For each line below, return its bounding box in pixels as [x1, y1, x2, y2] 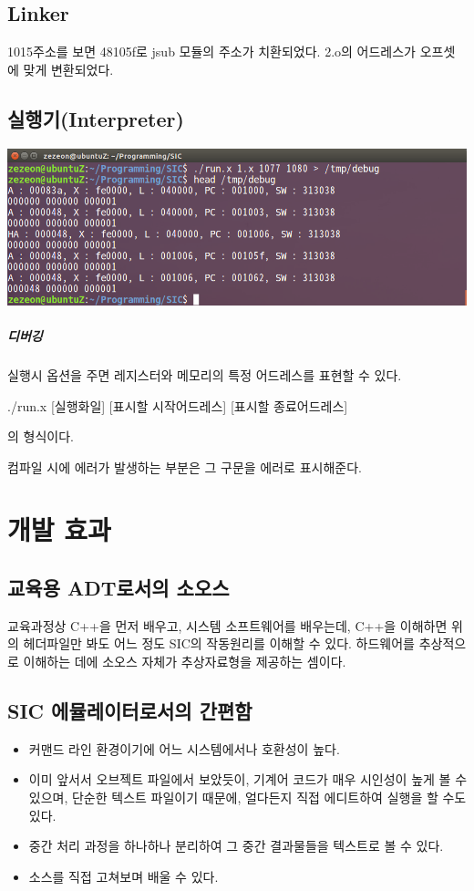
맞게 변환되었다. [23, 59, 114, 78]
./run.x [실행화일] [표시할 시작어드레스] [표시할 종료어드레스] [7, 396, 348, 415]
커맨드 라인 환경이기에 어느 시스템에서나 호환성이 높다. [28, 739, 340, 758]
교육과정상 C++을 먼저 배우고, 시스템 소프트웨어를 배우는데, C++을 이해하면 [7, 616, 448, 635]
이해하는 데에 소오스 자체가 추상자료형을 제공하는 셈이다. [23, 652, 346, 671]
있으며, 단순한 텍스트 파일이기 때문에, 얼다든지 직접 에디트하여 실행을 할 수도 [28, 788, 467, 807]
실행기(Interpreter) [7, 104, 184, 132]
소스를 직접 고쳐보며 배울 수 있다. [28, 866, 219, 886]
